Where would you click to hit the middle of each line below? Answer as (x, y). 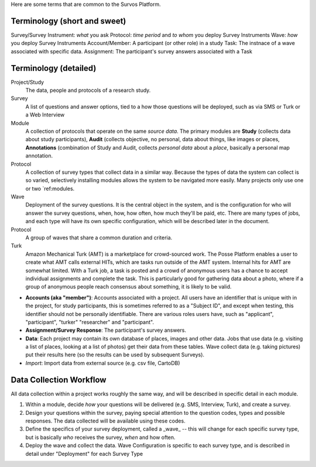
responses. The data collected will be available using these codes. (105, 421)
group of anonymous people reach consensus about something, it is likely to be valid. (128, 287)
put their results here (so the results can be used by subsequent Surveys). (115, 355)
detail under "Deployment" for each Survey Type (84, 454)
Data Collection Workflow (59, 380)
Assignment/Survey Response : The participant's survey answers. (106, 330)
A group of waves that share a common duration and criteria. (99, 238)
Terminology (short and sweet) (68, 21)
